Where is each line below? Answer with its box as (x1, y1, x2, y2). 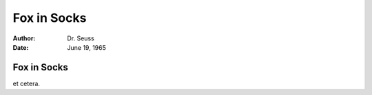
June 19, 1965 (67, 43, 106, 51)
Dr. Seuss (67, 34, 94, 42)
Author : (12, 34, 36, 42)
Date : (12, 43, 29, 51)
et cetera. (12, 79, 41, 87)
